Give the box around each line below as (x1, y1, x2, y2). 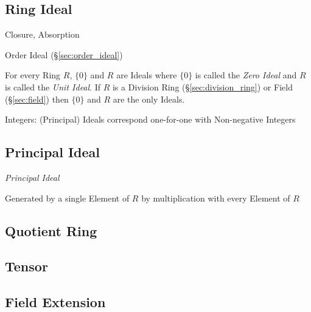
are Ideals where (116, 69, 177, 81)
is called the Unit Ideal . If (5, 80, 100, 93)
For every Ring (5, 69, 61, 81)
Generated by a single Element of (5, 191, 130, 204)
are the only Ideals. (113, 92, 185, 105)
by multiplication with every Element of (141, 191, 290, 204)
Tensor (5, 257, 48, 276)
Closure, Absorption (5, 28, 80, 41)
